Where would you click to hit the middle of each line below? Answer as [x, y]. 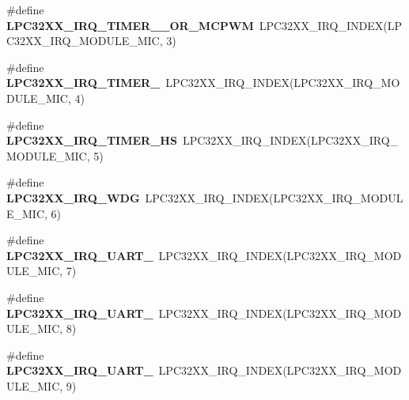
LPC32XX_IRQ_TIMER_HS [92, 140]
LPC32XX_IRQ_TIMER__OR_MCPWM [130, 25]
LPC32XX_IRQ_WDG [73, 197]
